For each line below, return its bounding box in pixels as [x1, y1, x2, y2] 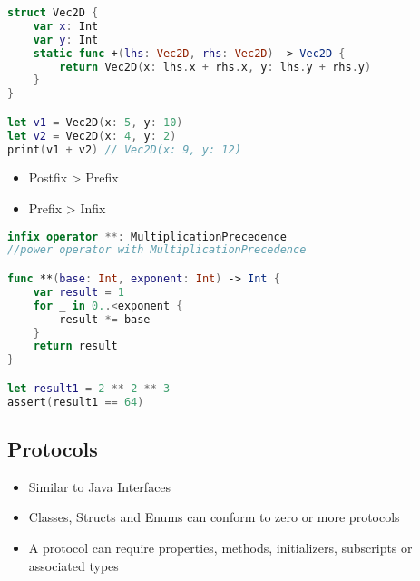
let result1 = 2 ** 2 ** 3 [7, 381, 171, 395]
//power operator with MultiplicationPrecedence [7, 243, 307, 257]
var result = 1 [33, 285, 124, 299]
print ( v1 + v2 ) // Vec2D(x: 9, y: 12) [7, 143, 241, 156]
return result [33, 340, 118, 353]
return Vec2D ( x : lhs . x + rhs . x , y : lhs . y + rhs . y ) [59, 60, 372, 74]
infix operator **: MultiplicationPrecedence [7, 230, 287, 243]
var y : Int [33, 33, 99, 46]
